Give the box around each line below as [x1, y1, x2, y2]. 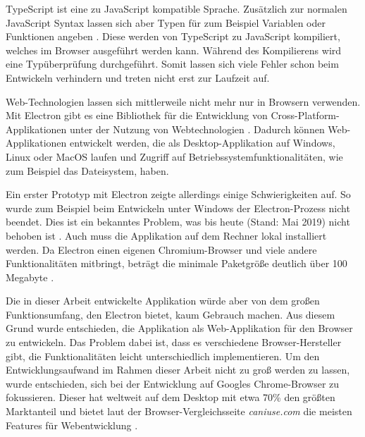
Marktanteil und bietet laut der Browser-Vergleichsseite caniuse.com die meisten [6, 404, 352, 419]
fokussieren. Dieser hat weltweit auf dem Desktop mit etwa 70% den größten [6, 390, 335, 405]
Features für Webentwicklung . [6, 417, 138, 432]
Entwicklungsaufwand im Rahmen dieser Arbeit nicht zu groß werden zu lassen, [6, 362, 350, 377]
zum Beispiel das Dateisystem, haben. [6, 163, 169, 178]
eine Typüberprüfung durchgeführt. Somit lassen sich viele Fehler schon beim [6, 56, 339, 71]
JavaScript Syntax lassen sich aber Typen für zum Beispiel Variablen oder [6, 15, 326, 30]
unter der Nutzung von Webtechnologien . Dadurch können [70, 121, 325, 136]
